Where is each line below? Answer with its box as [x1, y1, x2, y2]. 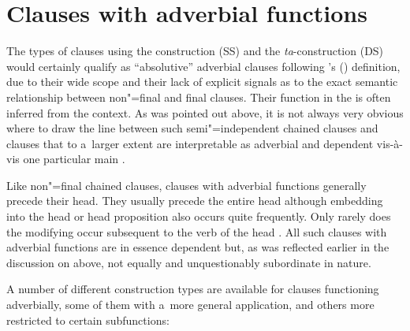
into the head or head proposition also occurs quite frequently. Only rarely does [6, 208, 391, 225]
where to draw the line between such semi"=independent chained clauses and [6, 120, 378, 136]
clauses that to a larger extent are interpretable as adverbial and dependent [6, 135, 374, 151]
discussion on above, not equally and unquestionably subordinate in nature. [6, 254, 371, 270]
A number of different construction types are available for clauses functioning [6, 281, 379, 297]
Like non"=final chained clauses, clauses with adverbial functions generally [6, 177, 367, 193]
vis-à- [376, 135, 403, 151]
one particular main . [23, 151, 125, 167]
